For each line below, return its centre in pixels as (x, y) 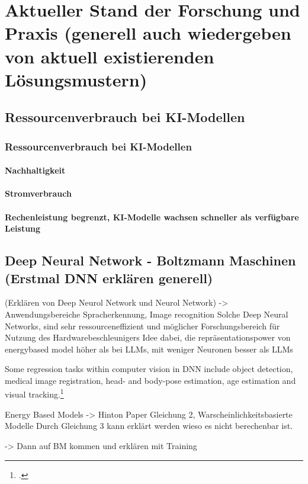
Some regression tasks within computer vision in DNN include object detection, (149, 369)
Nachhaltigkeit (35, 170)
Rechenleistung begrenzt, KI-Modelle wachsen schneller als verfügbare (152, 217)
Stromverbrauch (38, 193)
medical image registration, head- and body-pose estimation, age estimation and (150, 380)
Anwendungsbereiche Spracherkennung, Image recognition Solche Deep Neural (147, 314)
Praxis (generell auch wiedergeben (148, 33)
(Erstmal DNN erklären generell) (109, 278)
